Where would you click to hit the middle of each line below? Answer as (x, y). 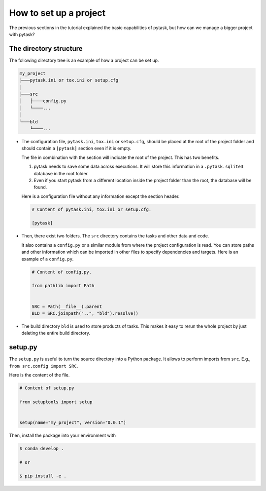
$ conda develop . (42, 448)
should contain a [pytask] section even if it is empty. (76, 149)
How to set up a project (57, 13)
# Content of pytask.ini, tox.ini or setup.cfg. (92, 209)
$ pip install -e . (43, 476)
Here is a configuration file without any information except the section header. (100, 196)
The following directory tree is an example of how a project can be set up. (84, 60)
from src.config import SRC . (44, 366)
